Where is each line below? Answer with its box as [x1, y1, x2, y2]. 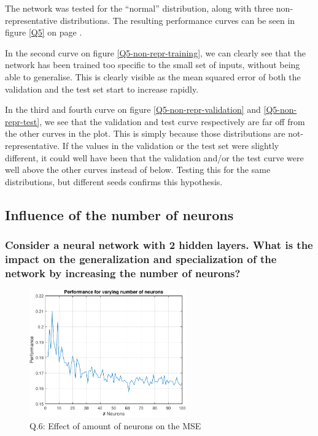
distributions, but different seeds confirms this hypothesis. [5, 175, 223, 188]
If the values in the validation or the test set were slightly [62, 139, 279, 151]
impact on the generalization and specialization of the [5, 251, 277, 266]
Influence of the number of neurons [5, 205, 234, 224]
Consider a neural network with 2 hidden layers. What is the [5, 237, 313, 253]
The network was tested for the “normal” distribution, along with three [5, 2, 274, 14]
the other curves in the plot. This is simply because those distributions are [5, 127, 285, 140]
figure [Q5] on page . [5, 26, 82, 39]
